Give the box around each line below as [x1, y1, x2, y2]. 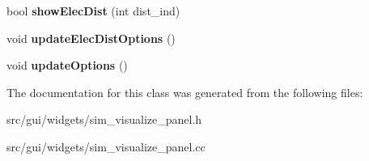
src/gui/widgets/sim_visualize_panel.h [6, 111, 202, 128]
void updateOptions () [6, 57, 128, 74]
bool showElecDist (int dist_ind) [6, 2, 180, 19]
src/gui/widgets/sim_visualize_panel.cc [6, 138, 206, 155]
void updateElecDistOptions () [6, 29, 176, 46]
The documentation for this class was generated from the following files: [6, 83, 363, 100]
